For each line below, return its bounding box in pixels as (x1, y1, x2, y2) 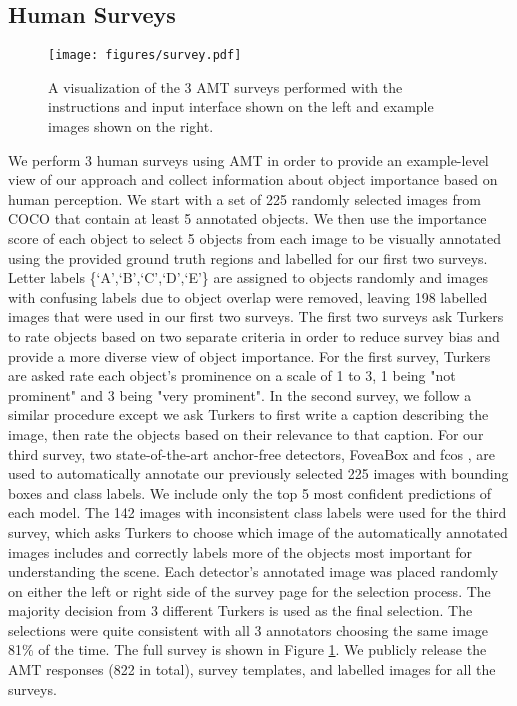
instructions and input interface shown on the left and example (48, 96, 434, 117)
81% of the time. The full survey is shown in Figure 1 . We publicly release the (8, 639, 487, 660)
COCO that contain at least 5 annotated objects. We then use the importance (8, 208, 487, 229)
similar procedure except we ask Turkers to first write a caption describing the (8, 404, 489, 425)
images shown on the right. (48, 116, 214, 137)
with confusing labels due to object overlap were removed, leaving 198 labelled (8, 286, 488, 307)
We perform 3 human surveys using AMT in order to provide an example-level (8, 149, 489, 170)
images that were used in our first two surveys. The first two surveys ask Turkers (8, 306, 504, 327)
